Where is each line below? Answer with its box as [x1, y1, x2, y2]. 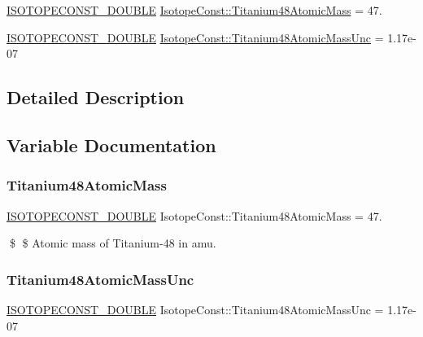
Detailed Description [7, 85, 185, 110]
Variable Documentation [7, 132, 216, 157]
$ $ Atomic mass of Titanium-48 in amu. [9, 234, 216, 252]
